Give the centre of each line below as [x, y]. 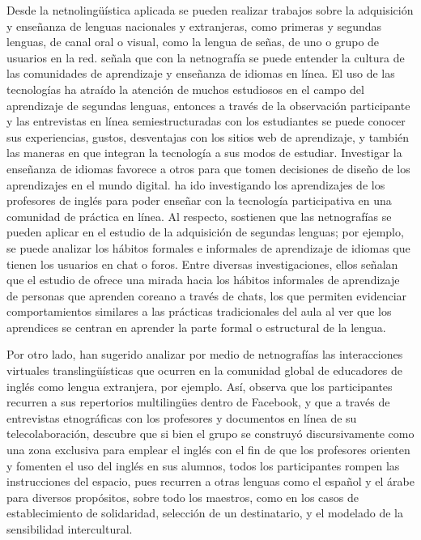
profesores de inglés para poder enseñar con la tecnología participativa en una [199, 200]
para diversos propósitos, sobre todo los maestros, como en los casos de [183, 497]
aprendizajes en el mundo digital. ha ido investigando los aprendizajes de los [196, 184]
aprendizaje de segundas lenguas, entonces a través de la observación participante [208, 105]
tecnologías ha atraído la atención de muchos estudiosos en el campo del [185, 89]
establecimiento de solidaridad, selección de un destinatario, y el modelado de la [205, 513]
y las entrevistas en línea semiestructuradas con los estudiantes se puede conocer [206, 121]
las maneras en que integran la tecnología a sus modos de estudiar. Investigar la [204, 153]
